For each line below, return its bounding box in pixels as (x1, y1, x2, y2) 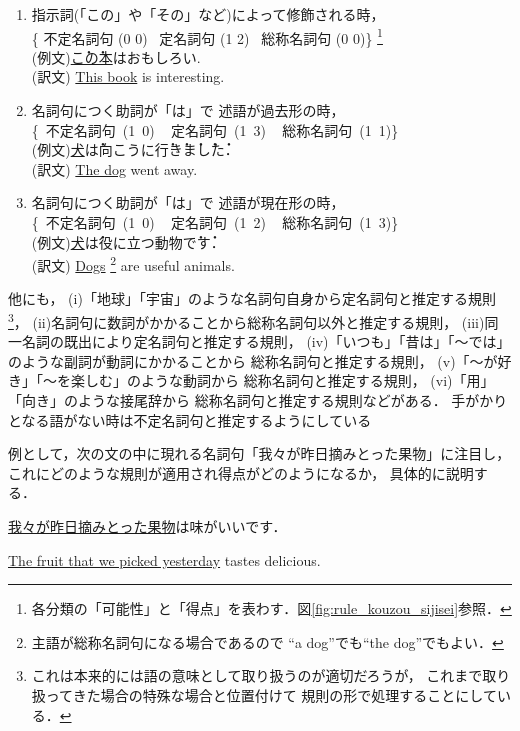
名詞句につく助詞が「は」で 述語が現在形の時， (31, 192, 345, 213)
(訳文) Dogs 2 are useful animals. (31, 252, 235, 275)
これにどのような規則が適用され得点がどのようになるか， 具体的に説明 (8, 462, 474, 483)
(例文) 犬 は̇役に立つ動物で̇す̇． (31, 231, 225, 252)
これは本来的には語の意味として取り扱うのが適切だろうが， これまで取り (31, 665, 511, 686)
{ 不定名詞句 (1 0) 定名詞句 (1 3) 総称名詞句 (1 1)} (31, 119, 399, 140)
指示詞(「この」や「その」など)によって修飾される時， (31, 4, 385, 24)
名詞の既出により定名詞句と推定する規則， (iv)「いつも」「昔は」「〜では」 (21, 331, 511, 352)
